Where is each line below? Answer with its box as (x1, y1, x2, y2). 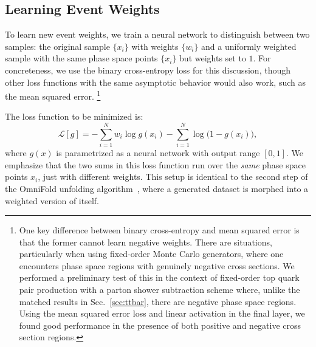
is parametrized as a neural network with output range (56, 146, 260, 159)
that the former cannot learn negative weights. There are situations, (19, 235, 272, 248)
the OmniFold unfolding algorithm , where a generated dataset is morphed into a (5, 182, 309, 194)
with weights (131, 40, 179, 52)
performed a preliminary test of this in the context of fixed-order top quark (19, 271, 300, 284)
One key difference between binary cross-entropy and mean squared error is (19, 224, 300, 236)
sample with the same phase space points (5, 52, 158, 64)
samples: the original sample (5, 40, 110, 52)
